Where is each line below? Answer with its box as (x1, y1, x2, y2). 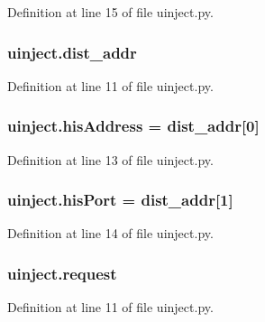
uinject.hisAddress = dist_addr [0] (7, 115, 260, 137)
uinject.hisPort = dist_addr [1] (7, 189, 233, 211)
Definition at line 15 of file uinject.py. (7, 3, 214, 21)
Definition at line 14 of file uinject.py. (7, 224, 214, 243)
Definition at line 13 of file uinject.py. (7, 150, 214, 169)
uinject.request (7, 262, 117, 284)
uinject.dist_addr (7, 41, 137, 63)
